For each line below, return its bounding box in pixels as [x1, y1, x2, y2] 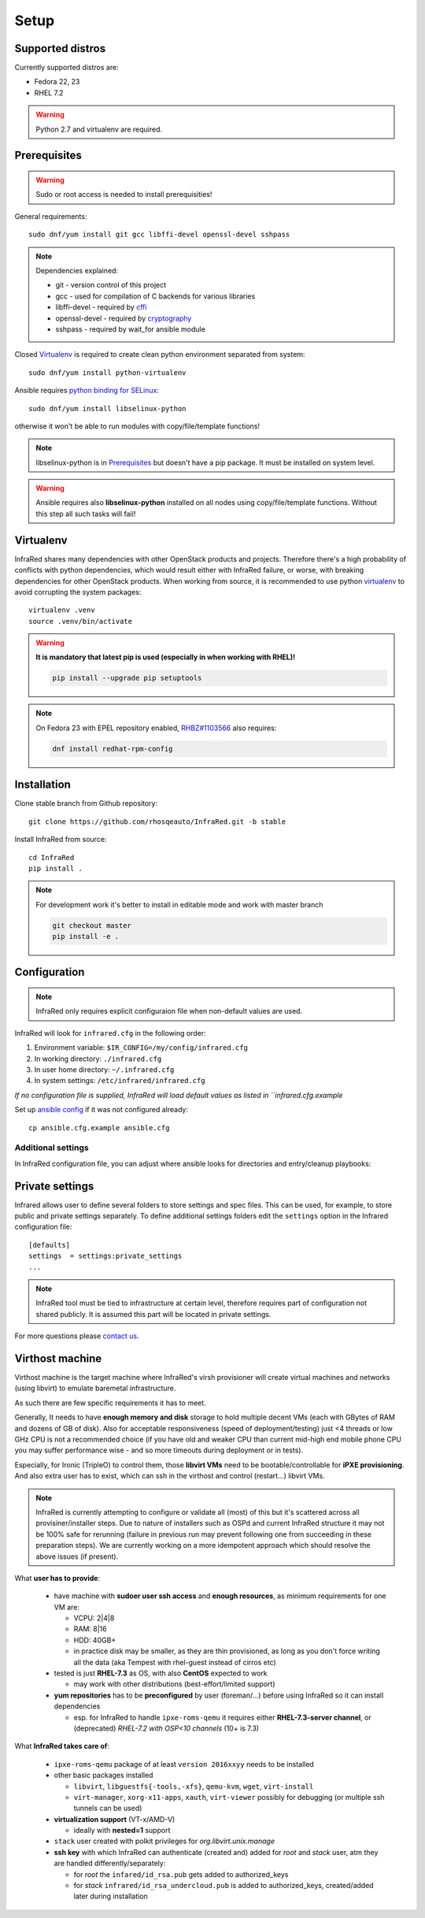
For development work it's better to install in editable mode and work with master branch [35, 900, 323, 909]
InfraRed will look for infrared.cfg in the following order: [14, 1028, 206, 1037]
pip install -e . [52, 932, 120, 941]
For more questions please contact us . [14, 1331, 139, 1341]
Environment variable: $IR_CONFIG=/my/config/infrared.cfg [34, 1043, 248, 1052]
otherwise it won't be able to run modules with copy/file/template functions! [14, 421, 260, 431]
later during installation [73, 1891, 149, 1901]
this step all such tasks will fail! [35, 509, 136, 518]
